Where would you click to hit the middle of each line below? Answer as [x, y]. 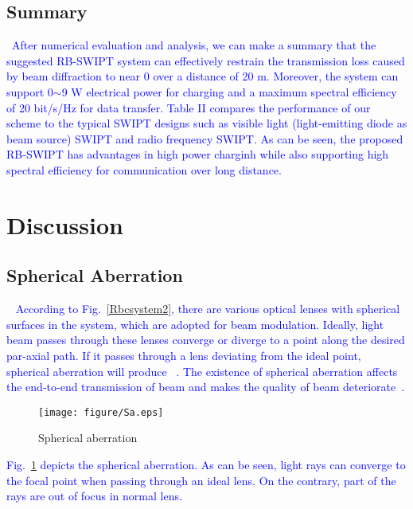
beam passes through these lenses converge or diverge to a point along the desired [206, 340]
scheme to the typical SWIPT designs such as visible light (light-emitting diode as [207, 123]
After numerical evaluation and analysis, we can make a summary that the [194, 45]
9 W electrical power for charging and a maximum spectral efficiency [229, 91]
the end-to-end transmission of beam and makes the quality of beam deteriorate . [206, 387]
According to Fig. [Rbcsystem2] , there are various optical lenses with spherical [208, 309]
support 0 [30, 91]
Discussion [65, 224]
